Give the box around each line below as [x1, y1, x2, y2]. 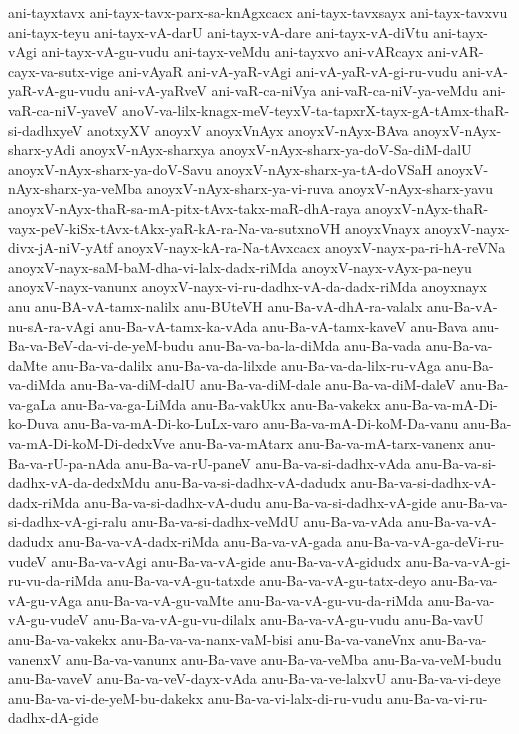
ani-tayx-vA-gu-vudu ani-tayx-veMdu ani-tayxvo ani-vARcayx [41, 41, 423, 62]
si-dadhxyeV [8, 119, 83, 140]
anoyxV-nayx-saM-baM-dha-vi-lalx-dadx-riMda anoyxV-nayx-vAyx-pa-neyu [8, 256, 472, 277]
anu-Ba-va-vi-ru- [386, 687, 488, 708]
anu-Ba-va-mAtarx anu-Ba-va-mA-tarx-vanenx [179, 433, 465, 454]
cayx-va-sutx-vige [8, 60, 114, 81]
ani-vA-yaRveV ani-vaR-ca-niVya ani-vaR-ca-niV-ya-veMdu [114, 80, 478, 101]
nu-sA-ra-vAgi [8, 315, 95, 336]
